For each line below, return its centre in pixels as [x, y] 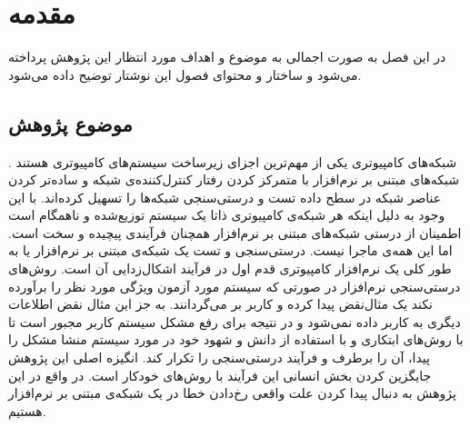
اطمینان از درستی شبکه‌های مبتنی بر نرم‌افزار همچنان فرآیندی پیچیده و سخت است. [235, 232]
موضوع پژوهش [70, 123]
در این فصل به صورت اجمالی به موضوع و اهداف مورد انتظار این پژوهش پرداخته [227, 57]
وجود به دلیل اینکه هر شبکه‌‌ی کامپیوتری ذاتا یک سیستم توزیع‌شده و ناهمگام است [227, 215]
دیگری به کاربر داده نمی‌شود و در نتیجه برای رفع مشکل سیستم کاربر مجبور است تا [235, 321]
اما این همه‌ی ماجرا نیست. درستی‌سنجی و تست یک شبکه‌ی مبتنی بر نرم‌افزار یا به [230, 250]
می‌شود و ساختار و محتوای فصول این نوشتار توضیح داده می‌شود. [185, 74]
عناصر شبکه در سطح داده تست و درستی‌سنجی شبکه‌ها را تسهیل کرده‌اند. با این [225, 197]
